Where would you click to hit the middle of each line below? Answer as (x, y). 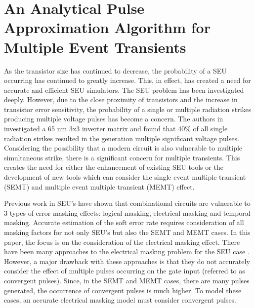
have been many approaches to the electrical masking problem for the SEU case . (127, 251)
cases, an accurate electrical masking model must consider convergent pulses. (120, 300)
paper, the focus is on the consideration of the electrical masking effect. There (122, 242)
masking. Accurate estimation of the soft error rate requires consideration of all (124, 222)
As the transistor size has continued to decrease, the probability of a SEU (115, 70)
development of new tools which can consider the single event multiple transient (125, 177)
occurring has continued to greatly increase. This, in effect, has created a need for (127, 80)
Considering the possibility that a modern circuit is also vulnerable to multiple (123, 148)
